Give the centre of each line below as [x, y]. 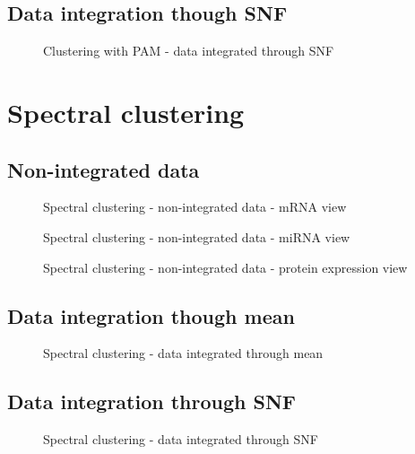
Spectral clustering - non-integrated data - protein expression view [225, 267]
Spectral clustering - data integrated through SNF [181, 439]
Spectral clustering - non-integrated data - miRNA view [197, 236]
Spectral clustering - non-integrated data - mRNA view [195, 207]
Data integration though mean [151, 315]
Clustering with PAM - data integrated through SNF [189, 51]
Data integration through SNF [152, 402]
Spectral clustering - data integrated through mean [183, 353]
